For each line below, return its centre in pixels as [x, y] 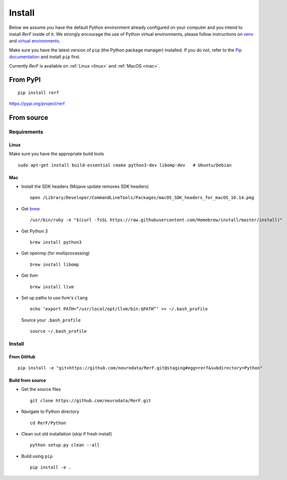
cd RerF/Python [48, 423]
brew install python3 [56, 242]
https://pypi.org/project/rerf [37, 104]
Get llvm [30, 275]
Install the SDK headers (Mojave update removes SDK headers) [85, 186]
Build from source [28, 380]
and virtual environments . [35, 41]
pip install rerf [38, 92]
